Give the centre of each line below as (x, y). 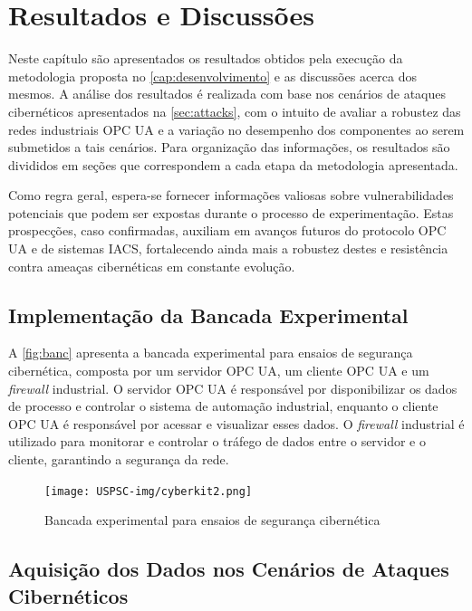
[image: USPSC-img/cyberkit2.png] (149, 491)
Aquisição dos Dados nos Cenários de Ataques (229, 569)
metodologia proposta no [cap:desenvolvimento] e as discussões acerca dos (212, 76)
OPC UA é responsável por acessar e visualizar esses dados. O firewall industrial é (236, 423)
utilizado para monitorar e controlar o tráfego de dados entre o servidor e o (217, 441)
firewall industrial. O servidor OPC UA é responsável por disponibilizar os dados (233, 388)
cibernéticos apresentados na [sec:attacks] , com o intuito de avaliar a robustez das (235, 111)
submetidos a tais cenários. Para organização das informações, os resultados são (229, 147)
